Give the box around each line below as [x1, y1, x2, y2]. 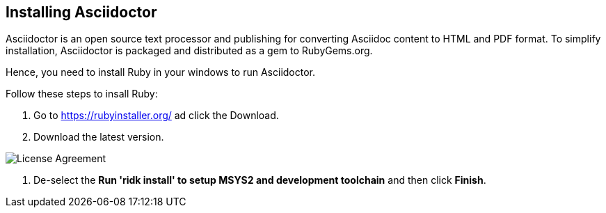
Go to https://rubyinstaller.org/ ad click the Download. [33, 109, 279, 122]
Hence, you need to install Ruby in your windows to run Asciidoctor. [6, 66, 316, 79]
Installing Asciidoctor [6, 3, 157, 21]
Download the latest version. [33, 131, 164, 143]
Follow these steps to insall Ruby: [6, 88, 158, 100]
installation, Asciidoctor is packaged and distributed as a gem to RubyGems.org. [6, 45, 373, 57]
